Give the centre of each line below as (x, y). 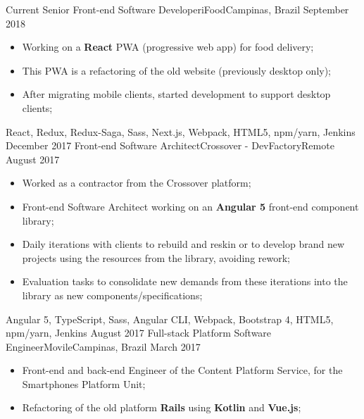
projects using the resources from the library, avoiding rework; (156, 257)
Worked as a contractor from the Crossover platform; (137, 183)
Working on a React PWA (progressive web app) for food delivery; (168, 47)
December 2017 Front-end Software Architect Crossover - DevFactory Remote (170, 145)
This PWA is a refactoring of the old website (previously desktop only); (177, 70)
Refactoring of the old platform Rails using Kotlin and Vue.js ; (162, 407)
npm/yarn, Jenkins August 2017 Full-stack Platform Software (139, 333)
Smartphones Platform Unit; (84, 383)
